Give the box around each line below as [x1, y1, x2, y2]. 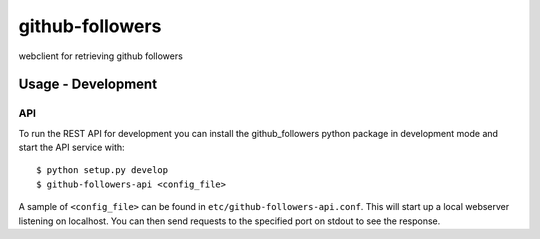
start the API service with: [18, 141, 125, 154]
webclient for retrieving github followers [18, 50, 184, 62]
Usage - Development [18, 76, 158, 93]
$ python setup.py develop [36, 165, 169, 176]
